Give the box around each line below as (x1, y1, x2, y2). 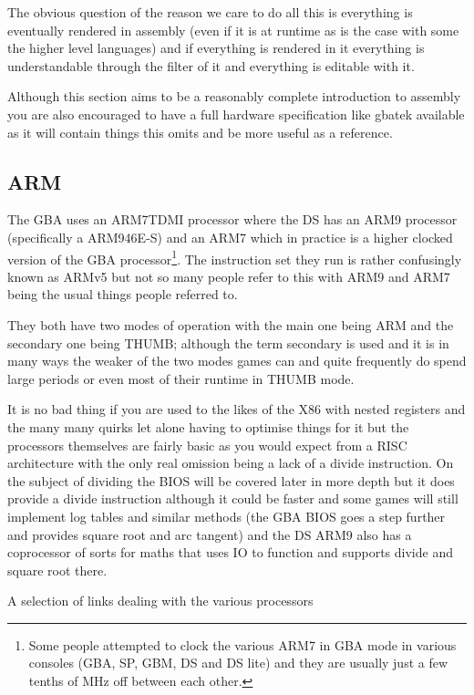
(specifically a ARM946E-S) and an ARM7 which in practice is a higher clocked (7, 227, 453, 246)
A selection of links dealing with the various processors (7, 591, 314, 610)
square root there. (7, 560, 108, 579)
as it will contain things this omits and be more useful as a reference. (7, 122, 393, 141)
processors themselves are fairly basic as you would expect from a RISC (7, 435, 407, 454)
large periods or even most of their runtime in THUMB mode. (7, 368, 355, 388)
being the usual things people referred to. (7, 285, 238, 304)
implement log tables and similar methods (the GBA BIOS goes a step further (7, 506, 446, 525)
